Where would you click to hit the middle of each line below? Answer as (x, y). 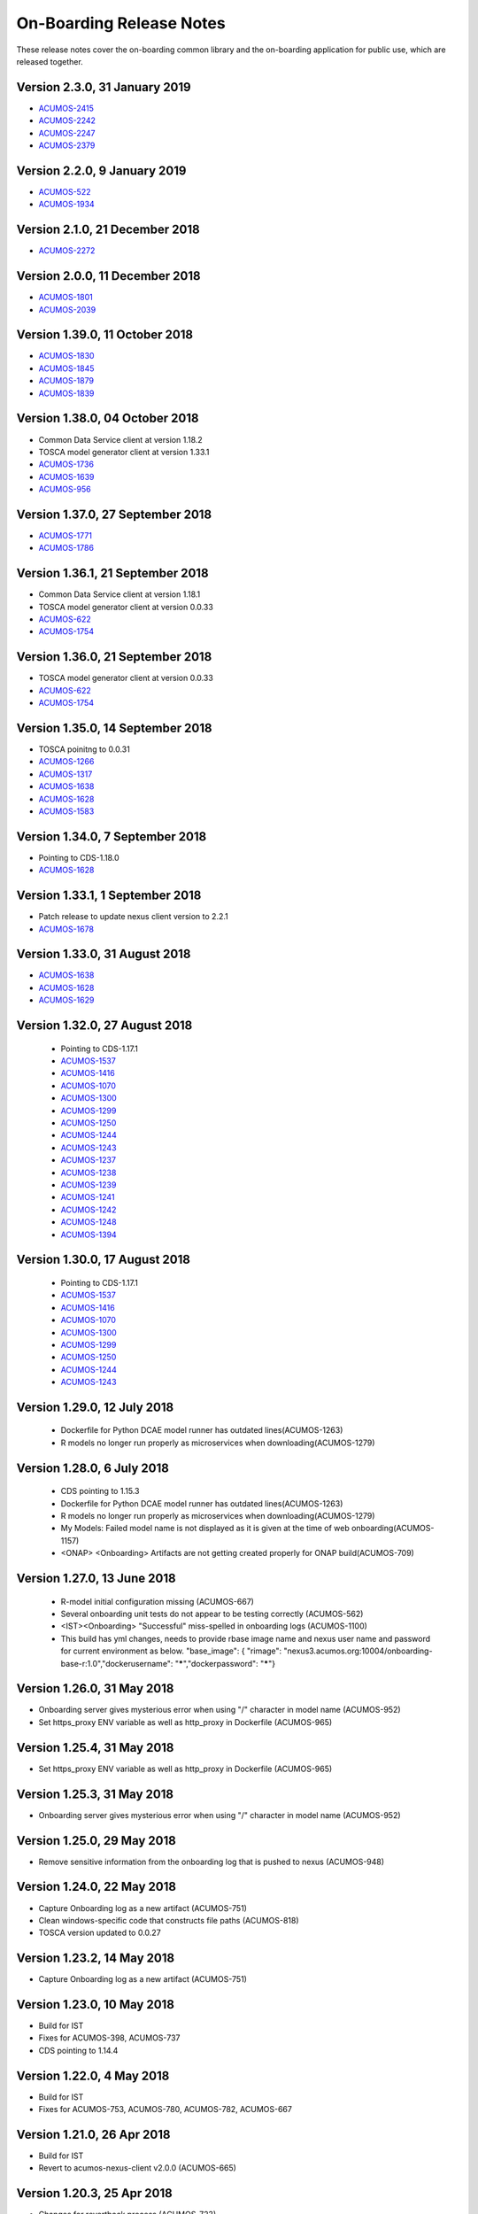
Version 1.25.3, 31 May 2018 (95, 1794)
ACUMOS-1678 (66, 929)
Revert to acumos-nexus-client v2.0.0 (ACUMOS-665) (137, 2168)
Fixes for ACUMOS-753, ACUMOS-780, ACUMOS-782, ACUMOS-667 (165, 2109)
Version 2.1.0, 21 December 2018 (108, 230)
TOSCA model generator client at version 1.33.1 (124, 452)
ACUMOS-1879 (66, 381)
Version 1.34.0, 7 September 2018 (112, 836)
